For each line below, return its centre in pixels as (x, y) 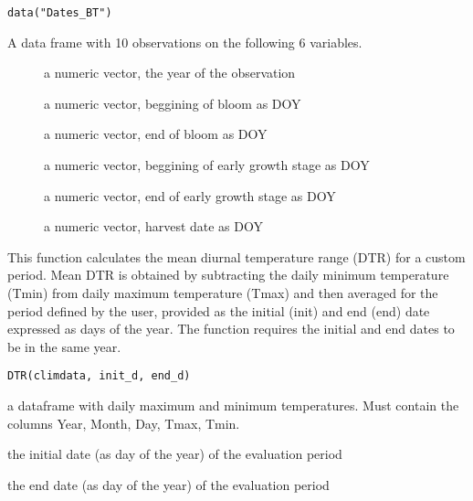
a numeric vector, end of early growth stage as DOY (190, 195)
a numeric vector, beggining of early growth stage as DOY (207, 165)
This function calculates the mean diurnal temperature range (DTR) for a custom (236, 256)
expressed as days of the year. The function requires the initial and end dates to (231, 329)
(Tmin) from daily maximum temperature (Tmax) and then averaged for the (223, 293)
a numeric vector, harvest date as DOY (153, 226)
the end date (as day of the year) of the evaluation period (168, 484)
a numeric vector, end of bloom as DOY (156, 134)
